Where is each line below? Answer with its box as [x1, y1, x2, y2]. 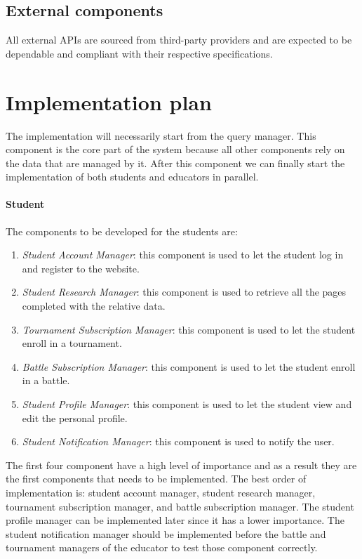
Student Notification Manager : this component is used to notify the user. [22, 434, 335, 449]
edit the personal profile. [22, 410, 128, 425]
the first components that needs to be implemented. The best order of [6, 471, 307, 486]
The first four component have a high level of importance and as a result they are [6, 457, 357, 472]
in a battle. [22, 373, 70, 388]
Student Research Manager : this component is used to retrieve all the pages [22, 284, 347, 299]
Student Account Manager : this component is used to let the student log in [22, 247, 344, 262]
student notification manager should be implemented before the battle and [6, 526, 326, 541]
